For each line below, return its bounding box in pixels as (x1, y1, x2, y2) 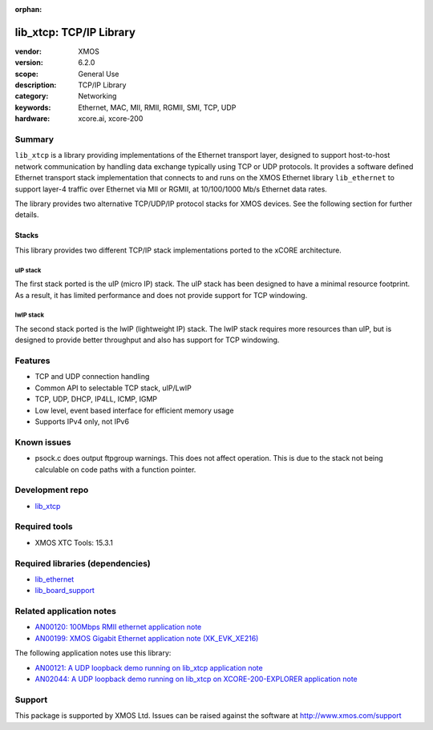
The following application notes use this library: (14, 648, 172, 658)
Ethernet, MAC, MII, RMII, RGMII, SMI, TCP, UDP (78, 103, 237, 112)
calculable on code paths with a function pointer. (34, 465, 196, 474)
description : (14, 80, 57, 90)
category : (14, 91, 49, 101)
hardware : (14, 114, 51, 123)
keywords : (14, 103, 51, 112)
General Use (78, 69, 119, 79)
